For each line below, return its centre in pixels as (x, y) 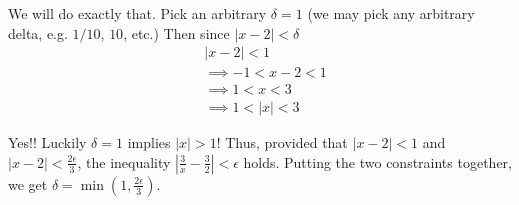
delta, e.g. (38, 32)
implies (149, 142)
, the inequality (124, 161)
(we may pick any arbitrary (391, 13)
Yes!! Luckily (47, 142)
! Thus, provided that (282, 142)
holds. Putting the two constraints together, (377, 161)
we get (28, 183)
